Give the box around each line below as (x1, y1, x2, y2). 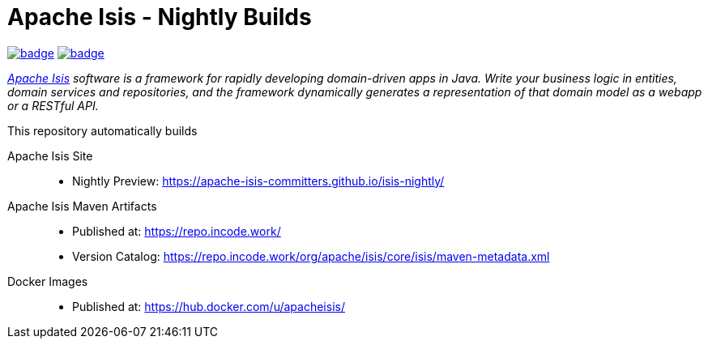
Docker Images (7, 274, 88, 288)
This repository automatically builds (7, 123, 198, 138)
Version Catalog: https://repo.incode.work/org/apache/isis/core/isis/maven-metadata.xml (72, 249, 550, 263)
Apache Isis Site (7, 148, 93, 163)
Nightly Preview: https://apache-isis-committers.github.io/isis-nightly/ (72, 173, 445, 188)
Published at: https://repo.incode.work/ (72, 224, 281, 238)
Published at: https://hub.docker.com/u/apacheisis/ (72, 299, 345, 313)
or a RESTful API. (7, 98, 99, 113)
